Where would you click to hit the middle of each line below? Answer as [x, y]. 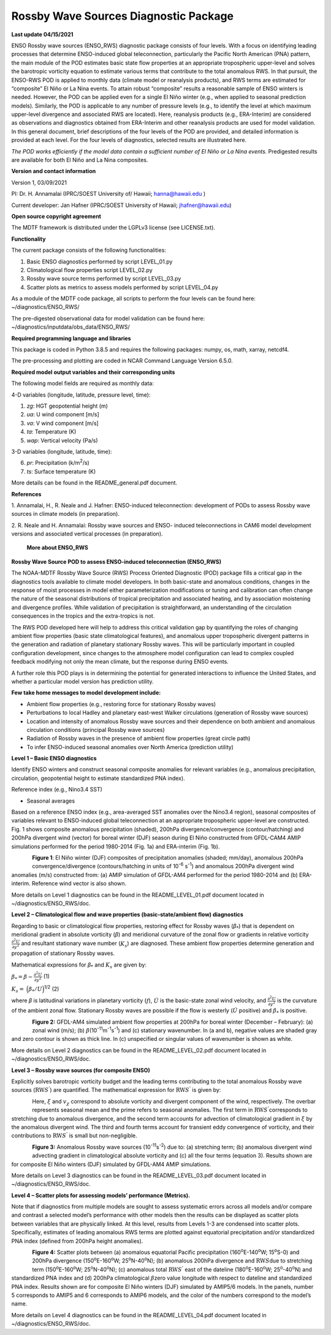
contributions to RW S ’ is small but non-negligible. [74, 1135]
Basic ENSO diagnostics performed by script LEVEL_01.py [100, 262]
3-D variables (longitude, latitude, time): [62, 451]
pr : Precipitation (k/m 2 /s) [58, 462]
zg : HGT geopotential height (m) [67, 406]
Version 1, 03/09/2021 [39, 182]
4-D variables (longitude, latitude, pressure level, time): [81, 395]
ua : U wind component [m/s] [63, 415]
